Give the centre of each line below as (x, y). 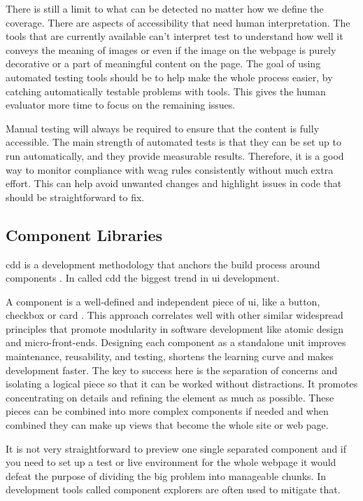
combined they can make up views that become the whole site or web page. (167, 425)
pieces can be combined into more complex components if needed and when (167, 411)
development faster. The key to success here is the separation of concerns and (172, 370)
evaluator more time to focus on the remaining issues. (121, 105)
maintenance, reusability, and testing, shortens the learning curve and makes (170, 356)
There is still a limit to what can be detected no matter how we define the (165, 8)
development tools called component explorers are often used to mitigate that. (173, 489)
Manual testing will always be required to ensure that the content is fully (163, 128)
